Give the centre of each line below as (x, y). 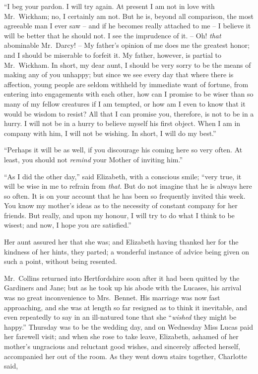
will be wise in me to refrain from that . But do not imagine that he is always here (128, 186)
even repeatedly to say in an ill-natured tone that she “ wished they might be (120, 317)
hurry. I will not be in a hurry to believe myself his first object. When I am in (122, 123)
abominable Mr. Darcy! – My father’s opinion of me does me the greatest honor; (127, 45)
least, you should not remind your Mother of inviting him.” (94, 159)
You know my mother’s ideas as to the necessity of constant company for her (121, 205)
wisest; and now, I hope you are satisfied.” (68, 225)
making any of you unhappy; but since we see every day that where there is (119, 74)
